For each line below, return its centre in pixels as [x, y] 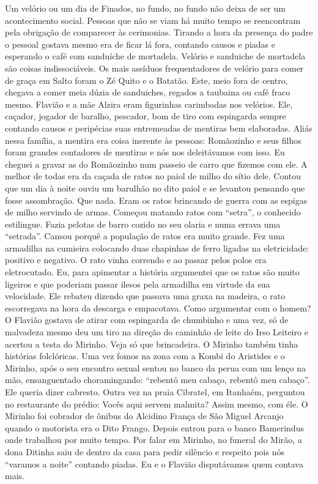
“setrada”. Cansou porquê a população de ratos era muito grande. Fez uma [145, 236]
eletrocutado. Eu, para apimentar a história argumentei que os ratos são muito [152, 272]
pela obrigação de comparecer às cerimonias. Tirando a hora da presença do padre [159, 32]
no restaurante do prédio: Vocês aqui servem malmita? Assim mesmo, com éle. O [157, 404]
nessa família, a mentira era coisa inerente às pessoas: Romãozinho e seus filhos [153, 140]
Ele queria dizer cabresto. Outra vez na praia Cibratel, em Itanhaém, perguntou [155, 392]
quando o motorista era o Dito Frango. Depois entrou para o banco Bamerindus [154, 427]
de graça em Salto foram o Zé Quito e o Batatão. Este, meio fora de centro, [146, 80]
